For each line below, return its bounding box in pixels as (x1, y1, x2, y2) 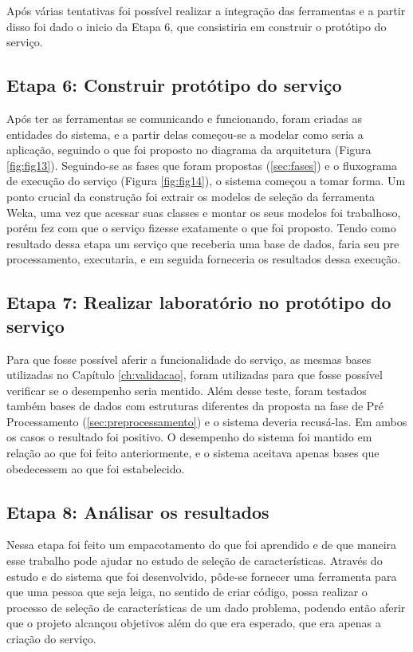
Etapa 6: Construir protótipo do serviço (6, 73, 342, 97)
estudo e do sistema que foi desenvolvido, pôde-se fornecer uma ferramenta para (6, 567, 397, 584)
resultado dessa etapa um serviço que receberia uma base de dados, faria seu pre (6, 235, 399, 251)
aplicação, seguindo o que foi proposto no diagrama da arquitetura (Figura (6, 141, 372, 158)
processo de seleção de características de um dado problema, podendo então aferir (6, 599, 406, 615)
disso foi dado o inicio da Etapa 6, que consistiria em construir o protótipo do (6, 18, 387, 34)
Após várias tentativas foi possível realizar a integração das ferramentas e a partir (6, 2, 406, 18)
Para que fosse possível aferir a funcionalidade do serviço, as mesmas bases (6, 350, 372, 367)
